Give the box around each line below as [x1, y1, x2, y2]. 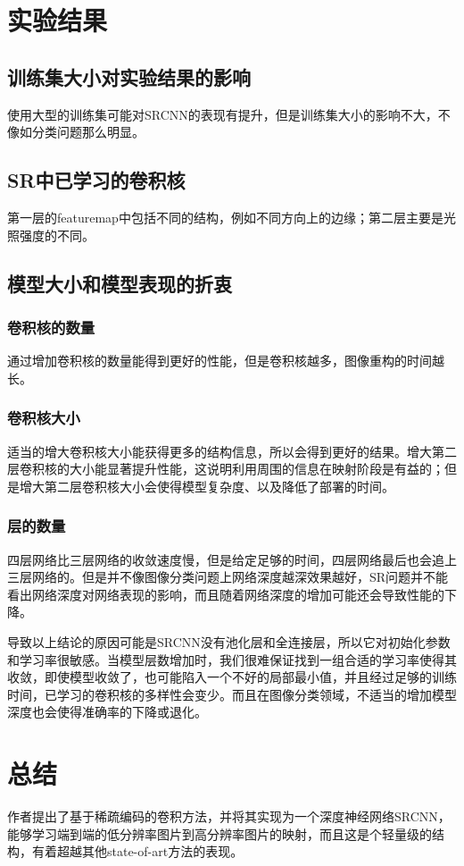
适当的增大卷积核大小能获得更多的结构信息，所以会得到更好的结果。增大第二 [7, 441, 457, 460]
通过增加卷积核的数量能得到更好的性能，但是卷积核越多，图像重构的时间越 [7, 351, 444, 370]
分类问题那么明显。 [31, 122, 145, 141]
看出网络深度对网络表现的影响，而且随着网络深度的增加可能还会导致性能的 [7, 584, 444, 603]
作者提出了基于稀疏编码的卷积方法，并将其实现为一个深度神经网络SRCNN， [7, 807, 451, 826]
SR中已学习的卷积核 [7, 166, 186, 194]
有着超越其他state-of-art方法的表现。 [31, 842, 244, 861]
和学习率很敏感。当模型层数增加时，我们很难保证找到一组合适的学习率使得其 [7, 650, 457, 668]
